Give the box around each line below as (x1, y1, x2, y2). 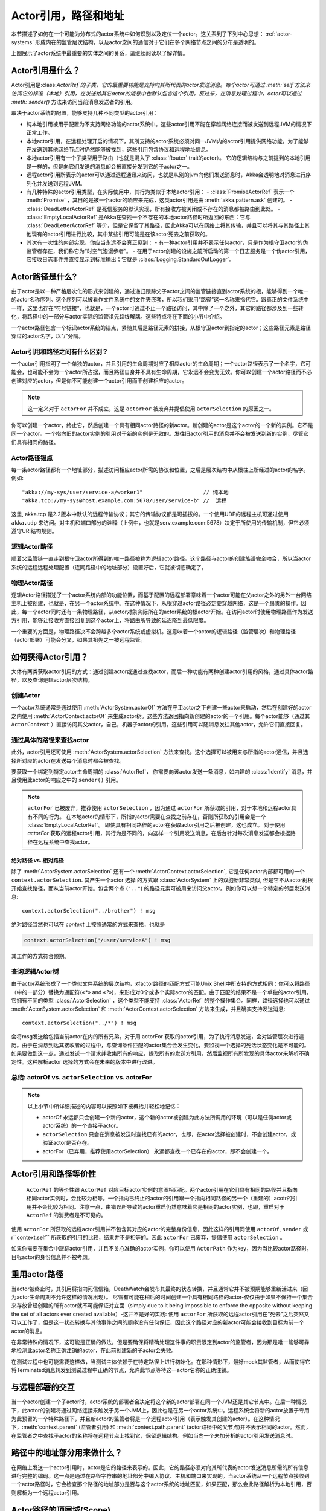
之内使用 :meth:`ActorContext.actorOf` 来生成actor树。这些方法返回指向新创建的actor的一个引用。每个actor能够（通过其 (11, 712, 310, 719)
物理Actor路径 (11, 578, 53, 587)
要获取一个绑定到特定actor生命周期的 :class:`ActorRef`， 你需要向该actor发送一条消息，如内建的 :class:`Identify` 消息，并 (11, 768, 313, 775)
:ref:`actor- (265, 30, 293, 37)
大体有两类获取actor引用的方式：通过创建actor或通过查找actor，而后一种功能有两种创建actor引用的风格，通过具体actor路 (11, 668, 313, 675)
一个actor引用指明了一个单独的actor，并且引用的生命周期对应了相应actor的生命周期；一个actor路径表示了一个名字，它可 (11, 360, 311, 367)
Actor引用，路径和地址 (11, 9, 125, 22)
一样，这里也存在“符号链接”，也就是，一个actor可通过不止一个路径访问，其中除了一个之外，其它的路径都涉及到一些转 (11, 304, 304, 311)
